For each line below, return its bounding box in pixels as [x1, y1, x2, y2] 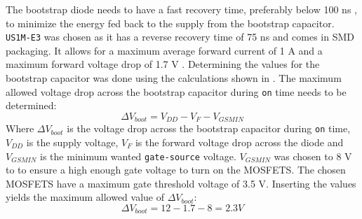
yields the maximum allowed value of [6, 190, 165, 204]
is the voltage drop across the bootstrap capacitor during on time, [67, 121, 351, 136]
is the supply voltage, [26, 134, 119, 149]
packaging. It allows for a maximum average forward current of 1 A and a [6, 43, 323, 57]
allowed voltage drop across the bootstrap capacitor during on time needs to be [6, 84, 347, 99]
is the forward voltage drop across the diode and [135, 134, 344, 149]
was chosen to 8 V [274, 148, 352, 163]
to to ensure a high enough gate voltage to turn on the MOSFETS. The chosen [6, 162, 346, 177]
